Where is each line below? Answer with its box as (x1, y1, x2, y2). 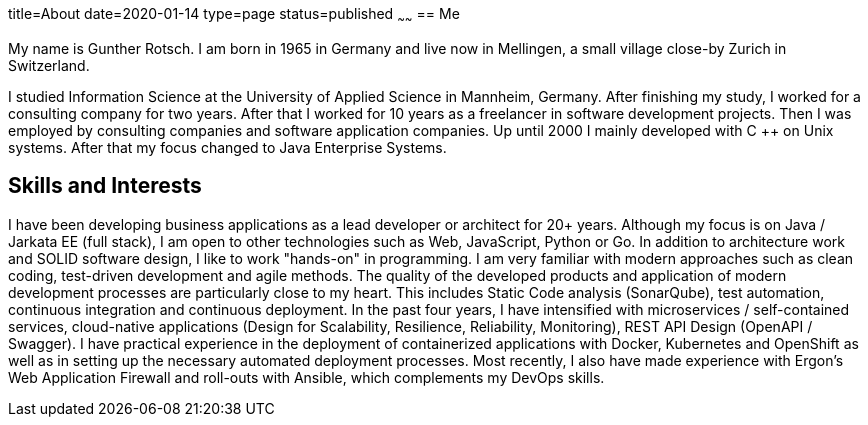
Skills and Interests (8, 173, 202, 199)
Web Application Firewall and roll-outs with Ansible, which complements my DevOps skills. (8, 368, 605, 386)
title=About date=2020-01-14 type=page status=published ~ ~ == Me (8, 5, 460, 26)
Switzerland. (8, 56, 90, 74)
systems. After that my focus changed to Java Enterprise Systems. (8, 138, 447, 156)
